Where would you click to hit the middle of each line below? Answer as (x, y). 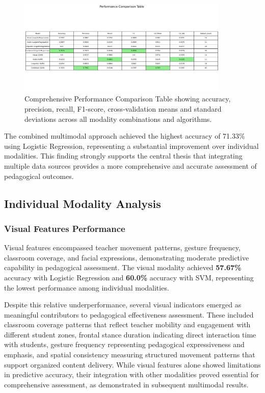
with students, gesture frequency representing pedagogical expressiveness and (124, 344)
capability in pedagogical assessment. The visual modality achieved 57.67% (123, 267)
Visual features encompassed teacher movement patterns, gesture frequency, (122, 247)
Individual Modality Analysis (83, 203)
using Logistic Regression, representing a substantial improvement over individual (131, 146)
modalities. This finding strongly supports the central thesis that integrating (123, 156)
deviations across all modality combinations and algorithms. (118, 119)
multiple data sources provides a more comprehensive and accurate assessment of (130, 165)
